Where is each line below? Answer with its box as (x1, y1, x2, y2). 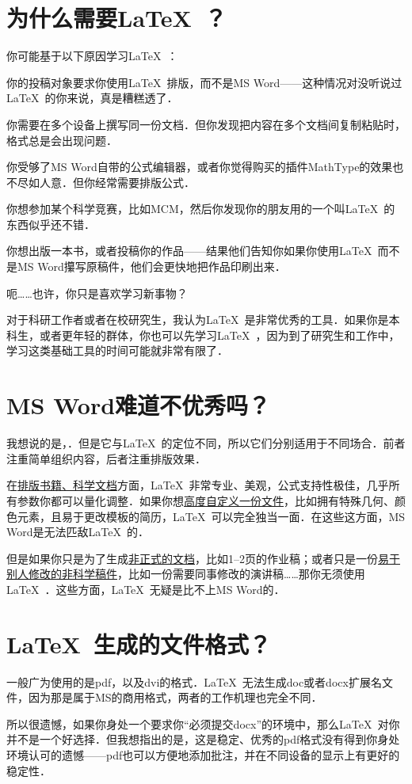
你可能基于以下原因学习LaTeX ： (6, 48, 178, 64)
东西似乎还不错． (6, 215, 95, 232)
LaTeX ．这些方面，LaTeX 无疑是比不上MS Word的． (6, 580, 285, 597)
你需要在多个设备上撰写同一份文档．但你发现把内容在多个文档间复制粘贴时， (6, 116, 406, 132)
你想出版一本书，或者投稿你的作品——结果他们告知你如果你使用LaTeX (6, 242, 372, 259)
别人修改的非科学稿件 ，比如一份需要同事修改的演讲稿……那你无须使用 (6, 565, 365, 582)
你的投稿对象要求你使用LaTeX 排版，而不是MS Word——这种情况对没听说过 (6, 74, 402, 90)
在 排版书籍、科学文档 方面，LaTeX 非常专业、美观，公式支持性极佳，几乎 (6, 477, 389, 493)
